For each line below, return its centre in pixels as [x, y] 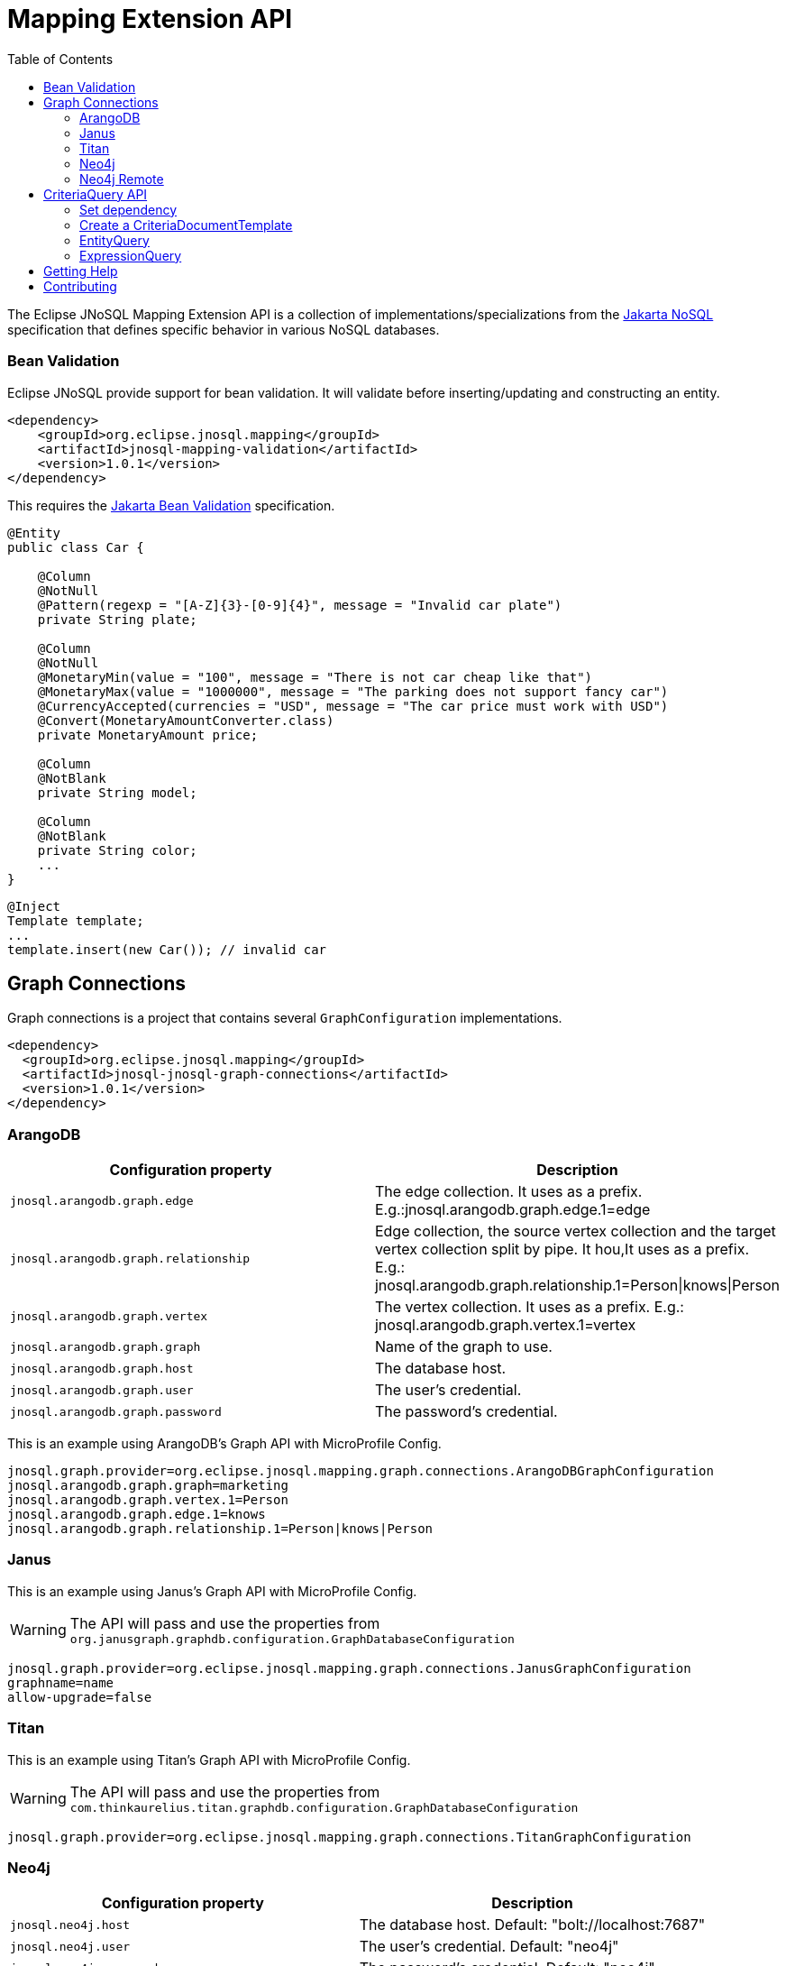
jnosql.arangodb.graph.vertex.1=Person [148, 1500]
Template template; [76, 920]
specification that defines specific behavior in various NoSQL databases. [224, 329]
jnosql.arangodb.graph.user [102, 1390]
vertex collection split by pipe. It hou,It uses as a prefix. [562, 1249]
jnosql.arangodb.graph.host [102, 1368]
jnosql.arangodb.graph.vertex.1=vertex [505, 1325]
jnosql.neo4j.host [70, 1925]
